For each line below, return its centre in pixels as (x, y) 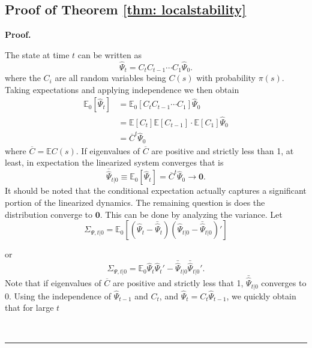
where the (23, 78)
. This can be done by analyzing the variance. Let (191, 214)
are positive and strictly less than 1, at (223, 150)
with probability (226, 78)
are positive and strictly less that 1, (178, 283)
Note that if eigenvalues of (53, 283)
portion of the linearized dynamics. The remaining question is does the (135, 202)
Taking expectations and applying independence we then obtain (122, 89)
